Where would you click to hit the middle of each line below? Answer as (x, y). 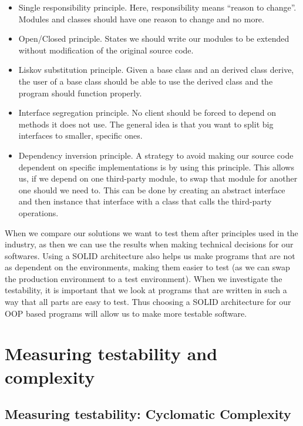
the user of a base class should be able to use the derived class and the (146, 81)
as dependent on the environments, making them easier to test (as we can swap (147, 267)
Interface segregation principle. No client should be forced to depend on (147, 113)
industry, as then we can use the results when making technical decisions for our (149, 244)
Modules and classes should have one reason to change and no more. (141, 19)
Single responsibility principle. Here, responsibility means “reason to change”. (157, 7)
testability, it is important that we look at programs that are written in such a (146, 290)
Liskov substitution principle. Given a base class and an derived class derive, (156, 70)
